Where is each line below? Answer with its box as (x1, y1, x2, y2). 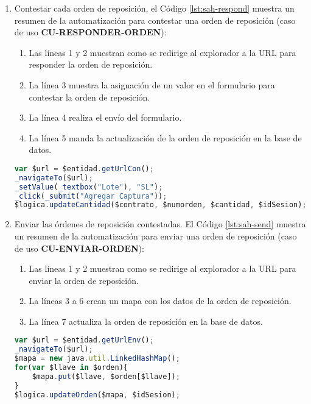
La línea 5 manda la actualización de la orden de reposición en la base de (29, 131, 302, 144)
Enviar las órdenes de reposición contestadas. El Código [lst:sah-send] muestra (14, 218, 306, 230)
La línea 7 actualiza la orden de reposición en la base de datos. (29, 314, 263, 327)
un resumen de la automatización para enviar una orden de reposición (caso (14, 229, 297, 242)
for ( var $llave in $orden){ (14, 363, 128, 372)
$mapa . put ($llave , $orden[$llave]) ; (32, 372, 180, 381)
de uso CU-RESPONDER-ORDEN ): (14, 26, 167, 38)
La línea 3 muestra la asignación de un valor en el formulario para (29, 78, 275, 91)
